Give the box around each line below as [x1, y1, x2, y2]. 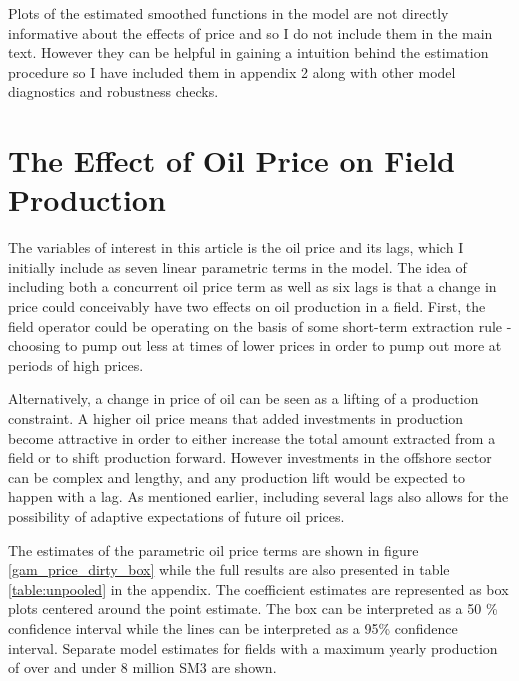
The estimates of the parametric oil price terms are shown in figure [8, 539, 419, 560]
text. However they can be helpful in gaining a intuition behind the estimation [8, 42, 489, 63]
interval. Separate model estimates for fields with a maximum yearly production [8, 637, 498, 658]
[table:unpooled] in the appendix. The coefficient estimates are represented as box [8, 578, 509, 599]
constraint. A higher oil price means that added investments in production [8, 408, 464, 429]
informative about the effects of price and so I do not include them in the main [8, 22, 493, 43]
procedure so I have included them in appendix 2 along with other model [8, 61, 456, 82]
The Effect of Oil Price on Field [8, 140, 455, 181]
